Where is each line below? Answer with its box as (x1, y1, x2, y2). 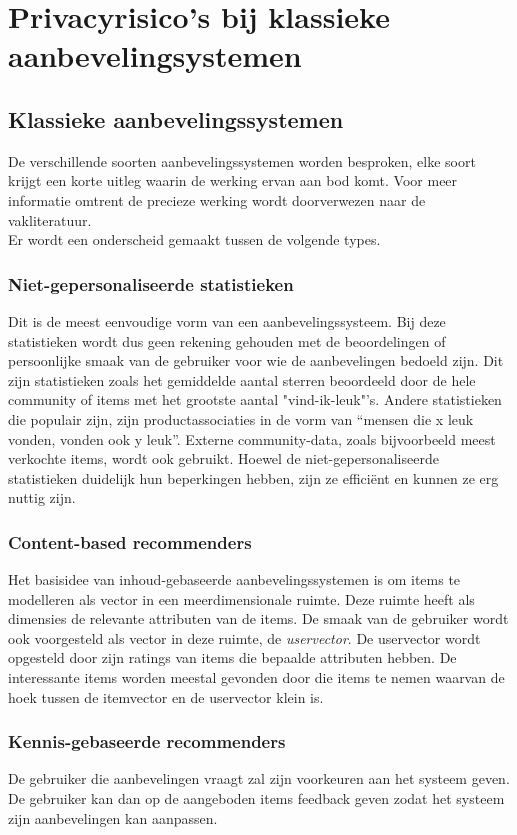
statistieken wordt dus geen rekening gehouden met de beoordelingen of (8, 330, 446, 351)
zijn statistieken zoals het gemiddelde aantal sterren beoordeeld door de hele (8, 369, 476, 390)
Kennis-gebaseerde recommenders (8, 729, 286, 754)
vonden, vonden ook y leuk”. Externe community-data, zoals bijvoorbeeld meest (8, 428, 496, 449)
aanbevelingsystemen (8, 35, 302, 76)
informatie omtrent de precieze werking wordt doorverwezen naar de (8, 189, 426, 210)
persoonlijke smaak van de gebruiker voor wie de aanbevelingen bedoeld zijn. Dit (8, 350, 504, 371)
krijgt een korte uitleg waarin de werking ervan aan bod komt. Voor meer (8, 170, 458, 191)
